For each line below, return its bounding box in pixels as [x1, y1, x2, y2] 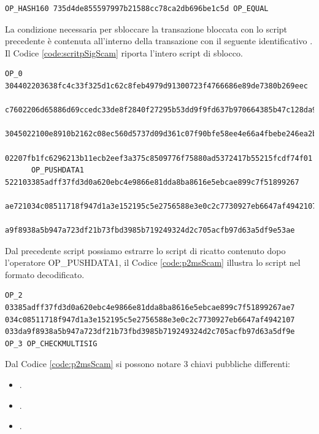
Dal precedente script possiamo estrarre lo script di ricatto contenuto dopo [5, 244, 286, 257]
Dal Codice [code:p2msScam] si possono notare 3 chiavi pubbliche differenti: [5, 357, 290, 370]
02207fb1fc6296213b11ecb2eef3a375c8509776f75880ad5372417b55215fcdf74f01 [5, 153, 313, 163]
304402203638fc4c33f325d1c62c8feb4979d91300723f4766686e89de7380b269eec [5, 81, 308, 90]
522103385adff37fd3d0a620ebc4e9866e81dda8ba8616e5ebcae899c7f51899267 [5, 177, 299, 187]
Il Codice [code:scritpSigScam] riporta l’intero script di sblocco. [5, 46, 243, 59]
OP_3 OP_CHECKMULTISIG [5, 339, 98, 348]
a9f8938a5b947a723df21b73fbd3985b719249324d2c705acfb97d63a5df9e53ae [5, 226, 295, 235]
